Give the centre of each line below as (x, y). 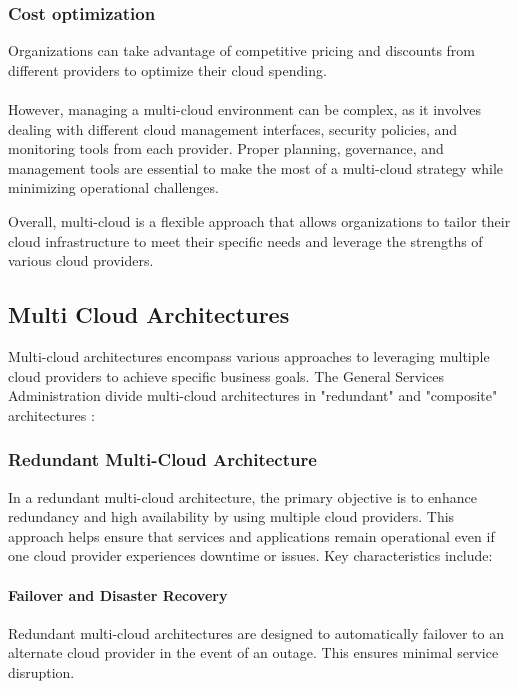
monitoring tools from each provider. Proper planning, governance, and (226, 148)
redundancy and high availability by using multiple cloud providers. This (231, 516)
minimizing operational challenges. (113, 187)
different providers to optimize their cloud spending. (167, 69)
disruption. (41, 671)
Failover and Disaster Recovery (118, 594)
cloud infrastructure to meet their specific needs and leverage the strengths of (245, 240)
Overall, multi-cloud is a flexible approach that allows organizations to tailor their (259, 220)
